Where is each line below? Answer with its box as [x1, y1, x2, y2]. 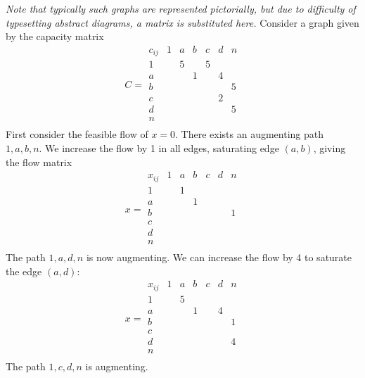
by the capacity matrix [6, 29, 104, 44]
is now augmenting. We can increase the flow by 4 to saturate [86, 249, 352, 264]
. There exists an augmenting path [175, 127, 324, 141]
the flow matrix [6, 154, 72, 169]
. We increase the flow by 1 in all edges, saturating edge [39, 141, 279, 156]
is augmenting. [85, 358, 148, 373]
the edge [6, 263, 42, 278]
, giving [313, 141, 346, 156]
